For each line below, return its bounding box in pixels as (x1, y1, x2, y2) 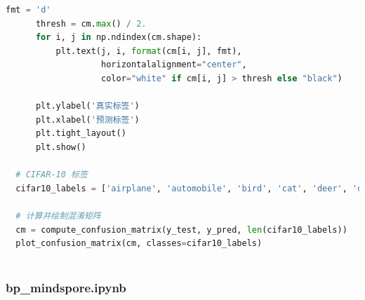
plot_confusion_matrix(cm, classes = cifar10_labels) (15, 238, 263, 249)
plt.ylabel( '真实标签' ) (35, 101, 140, 111)
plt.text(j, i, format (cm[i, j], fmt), (55, 46, 242, 56)
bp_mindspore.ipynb (6, 279, 126, 296)
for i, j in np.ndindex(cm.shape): (35, 32, 202, 43)
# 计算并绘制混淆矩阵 (15, 210, 101, 221)
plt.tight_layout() (35, 128, 126, 139)
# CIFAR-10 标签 (15, 170, 88, 180)
